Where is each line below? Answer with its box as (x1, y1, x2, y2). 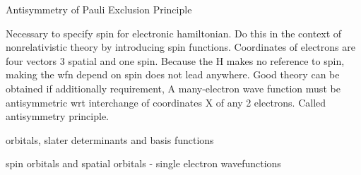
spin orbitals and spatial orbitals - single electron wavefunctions (6, 156, 281, 171)
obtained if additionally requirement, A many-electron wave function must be (6, 80, 341, 95)
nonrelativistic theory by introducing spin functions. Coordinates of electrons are (6, 40, 355, 54)
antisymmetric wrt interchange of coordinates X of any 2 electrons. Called (6, 95, 326, 109)
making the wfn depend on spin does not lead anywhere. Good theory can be (6, 67, 340, 82)
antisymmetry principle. (6, 109, 110, 123)
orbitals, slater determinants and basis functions (6, 132, 214, 147)
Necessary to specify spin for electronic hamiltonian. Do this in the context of (6, 25, 342, 40)
